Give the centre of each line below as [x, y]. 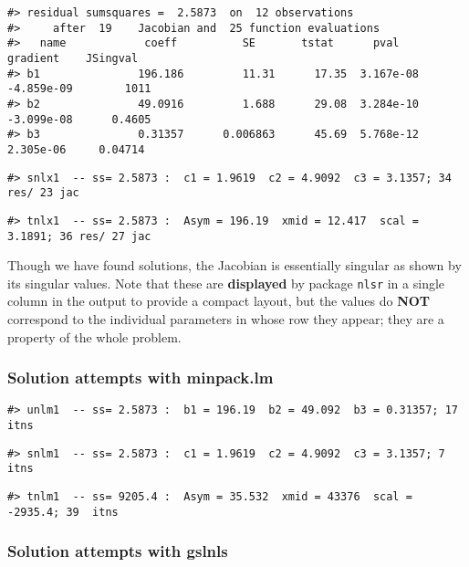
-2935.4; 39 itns [63, 512]
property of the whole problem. [94, 336]
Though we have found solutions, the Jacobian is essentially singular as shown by [234, 265]
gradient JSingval [73, 58]
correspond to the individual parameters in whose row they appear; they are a [226, 319]
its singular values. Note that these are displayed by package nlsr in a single [226, 283]
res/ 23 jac [43, 193]
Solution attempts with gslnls [118, 551]
